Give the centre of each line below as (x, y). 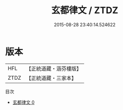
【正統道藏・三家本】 (51, 78)
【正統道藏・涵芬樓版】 (54, 69)
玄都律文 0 (23, 102)
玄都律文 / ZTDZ (85, 10)
